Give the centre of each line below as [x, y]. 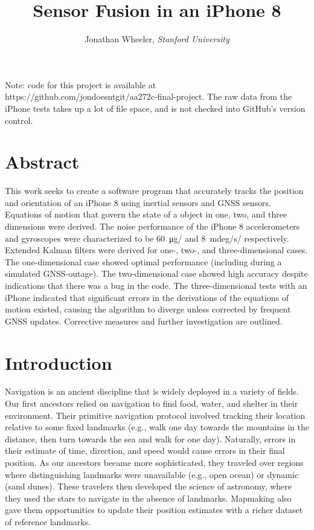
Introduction [59, 362]
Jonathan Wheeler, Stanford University [157, 39]
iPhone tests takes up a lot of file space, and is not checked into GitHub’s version [155, 108]
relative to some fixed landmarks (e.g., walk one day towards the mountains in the [157, 427]
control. [19, 120]
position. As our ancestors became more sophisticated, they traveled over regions [154, 463]
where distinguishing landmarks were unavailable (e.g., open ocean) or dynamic [152, 474]
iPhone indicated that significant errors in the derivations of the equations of [147, 297]
